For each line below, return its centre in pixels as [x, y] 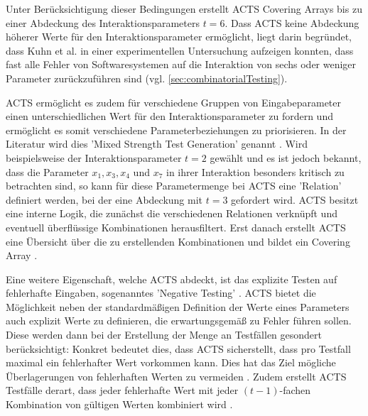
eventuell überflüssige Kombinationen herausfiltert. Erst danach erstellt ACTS [176, 227]
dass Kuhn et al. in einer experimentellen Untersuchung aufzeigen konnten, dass [180, 50]
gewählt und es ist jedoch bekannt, [286, 157]
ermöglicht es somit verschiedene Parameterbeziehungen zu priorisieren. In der [176, 130]
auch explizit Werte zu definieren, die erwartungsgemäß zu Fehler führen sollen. [179, 321]
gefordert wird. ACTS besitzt [295, 199]
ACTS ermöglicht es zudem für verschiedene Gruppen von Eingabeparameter [174, 102]
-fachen [295, 390]
